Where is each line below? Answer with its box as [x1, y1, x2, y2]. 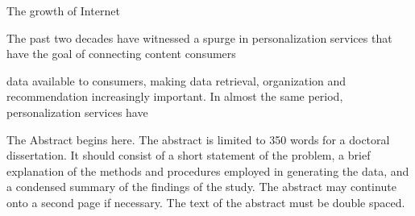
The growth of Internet [6, 2, 120, 19]
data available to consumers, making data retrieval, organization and [6, 72, 347, 89]
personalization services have [6, 103, 148, 120]
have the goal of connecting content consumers [6, 45, 236, 62]
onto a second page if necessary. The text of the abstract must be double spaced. [6, 193, 405, 210]
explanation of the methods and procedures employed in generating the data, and [6, 162, 409, 179]
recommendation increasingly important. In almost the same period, [6, 88, 343, 105]
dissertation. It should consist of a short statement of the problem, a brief [6, 147, 371, 164]
